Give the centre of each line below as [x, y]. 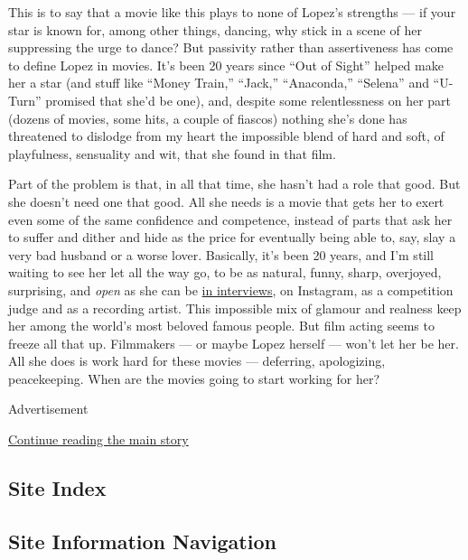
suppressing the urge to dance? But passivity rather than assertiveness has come [231, 47]
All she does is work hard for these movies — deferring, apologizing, [197, 361]
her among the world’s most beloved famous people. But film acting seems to [221, 326]
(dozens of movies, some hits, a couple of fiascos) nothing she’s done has [208, 118]
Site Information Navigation [142, 541]
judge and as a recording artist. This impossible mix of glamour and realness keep [235, 308]
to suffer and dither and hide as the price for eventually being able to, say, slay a [232, 237]
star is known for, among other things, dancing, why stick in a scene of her [215, 29]
